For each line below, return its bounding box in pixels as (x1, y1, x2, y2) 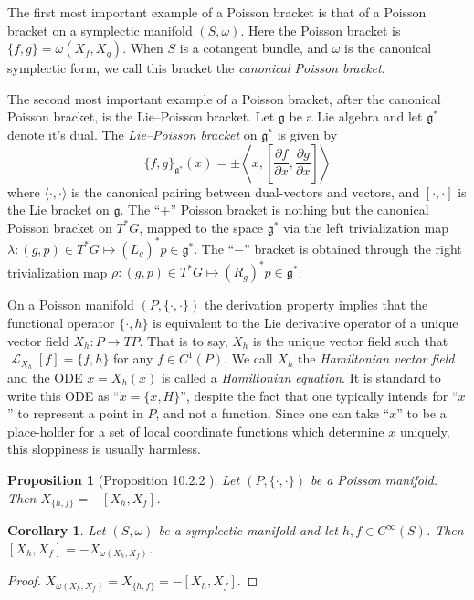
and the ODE (7, 367, 83, 386)
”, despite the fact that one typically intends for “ (180, 385, 458, 405)
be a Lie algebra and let (289, 107, 423, 126)
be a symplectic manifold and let (158, 521, 338, 539)
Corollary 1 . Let (7, 521, 106, 539)
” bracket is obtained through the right (244, 238, 462, 258)
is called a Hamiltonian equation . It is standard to (161, 367, 441, 386)
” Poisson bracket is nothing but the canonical (170, 200, 429, 219)
